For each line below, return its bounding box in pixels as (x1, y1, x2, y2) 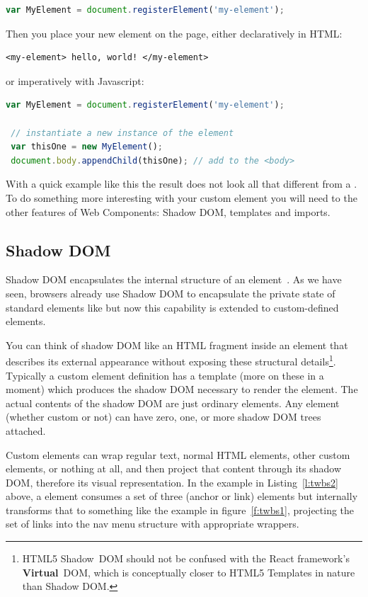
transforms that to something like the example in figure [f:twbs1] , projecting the (6, 502, 355, 517)
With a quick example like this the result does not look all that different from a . (6, 176, 357, 191)
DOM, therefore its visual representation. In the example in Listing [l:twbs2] (6, 474, 338, 489)
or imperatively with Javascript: (6, 73, 144, 88)
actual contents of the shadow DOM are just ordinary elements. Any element (6, 395, 340, 410)
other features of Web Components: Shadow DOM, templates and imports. (6, 204, 330, 219)
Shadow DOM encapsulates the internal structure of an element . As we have (6, 272, 342, 287)
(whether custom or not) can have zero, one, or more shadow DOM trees (6, 409, 321, 424)
